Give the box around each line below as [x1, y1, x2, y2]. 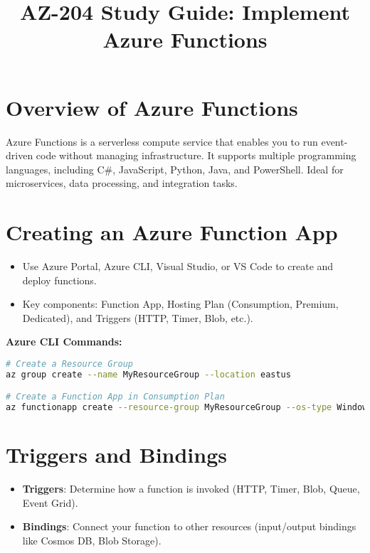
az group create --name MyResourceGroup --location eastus [6, 369, 291, 380]
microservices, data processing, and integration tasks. [6, 176, 238, 190]
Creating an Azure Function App [6, 218, 338, 247]
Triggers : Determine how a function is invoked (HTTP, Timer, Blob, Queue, [22, 481, 360, 496]
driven [6, 148, 33, 163]
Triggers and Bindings [6, 440, 227, 469]
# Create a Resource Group [6, 358, 133, 369]
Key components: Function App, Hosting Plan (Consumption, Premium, [22, 296, 339, 311]
